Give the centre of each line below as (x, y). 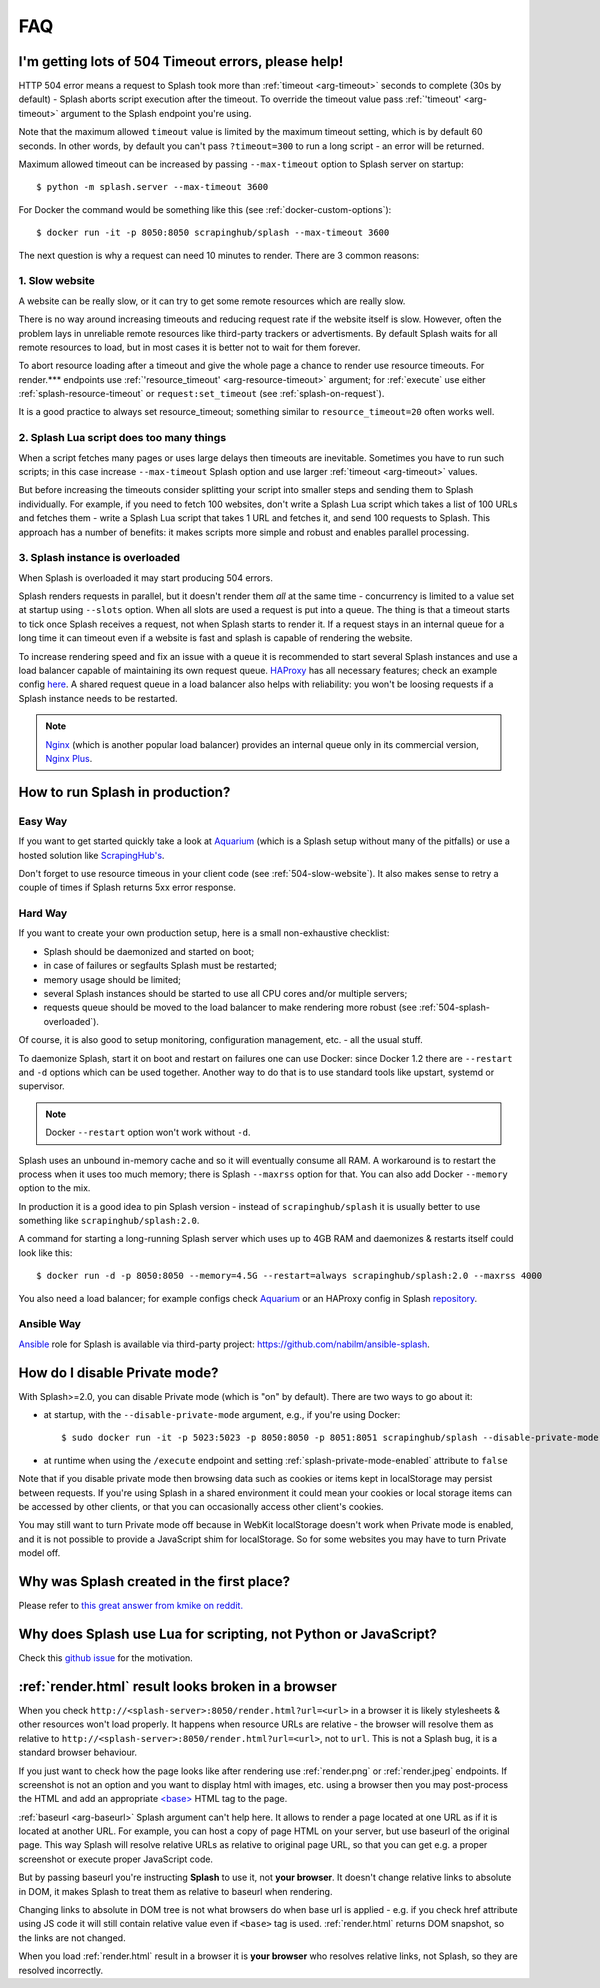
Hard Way (43, 913)
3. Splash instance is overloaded (99, 558)
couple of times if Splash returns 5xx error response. (127, 887)
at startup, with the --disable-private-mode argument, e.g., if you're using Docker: (222, 1415)
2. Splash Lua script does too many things (122, 438)
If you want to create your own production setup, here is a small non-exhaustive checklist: (204, 933)
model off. (39, 1553)
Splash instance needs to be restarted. (98, 698)
